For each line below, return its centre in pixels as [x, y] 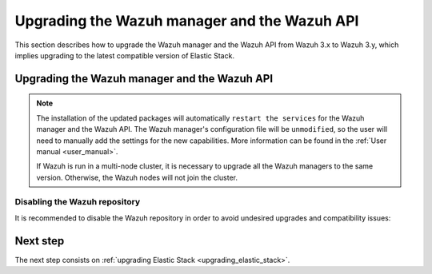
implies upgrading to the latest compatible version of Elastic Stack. [125, 55]
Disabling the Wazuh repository [78, 202]
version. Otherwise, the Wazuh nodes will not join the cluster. [137, 177]
